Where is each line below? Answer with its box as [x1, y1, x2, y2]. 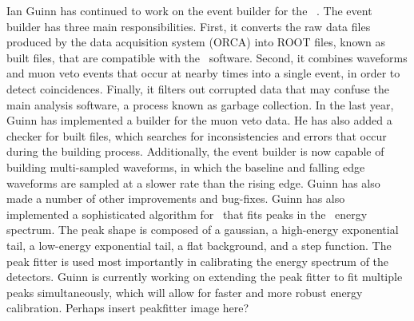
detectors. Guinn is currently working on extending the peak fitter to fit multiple [6, 268, 403, 285]
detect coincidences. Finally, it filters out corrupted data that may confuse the [6, 80, 389, 97]
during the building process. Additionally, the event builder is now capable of [6, 143, 384, 160]
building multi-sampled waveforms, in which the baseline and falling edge [6, 158, 365, 175]
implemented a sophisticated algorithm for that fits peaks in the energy [6, 205, 368, 222]
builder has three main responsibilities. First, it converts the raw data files [6, 18, 371, 34]
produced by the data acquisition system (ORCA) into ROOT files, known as [6, 34, 386, 50]
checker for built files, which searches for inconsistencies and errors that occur [6, 127, 387, 144]
